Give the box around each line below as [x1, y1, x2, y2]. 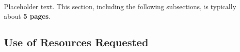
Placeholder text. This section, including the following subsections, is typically [4, 1, 237, 11]
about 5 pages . [4, 11, 50, 21]
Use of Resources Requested [4, 34, 149, 49]
